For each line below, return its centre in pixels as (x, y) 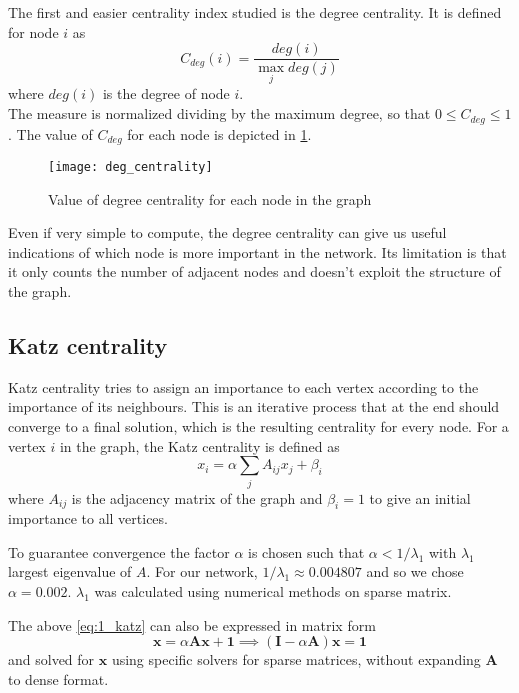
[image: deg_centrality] (130, 166)
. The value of (50, 133)
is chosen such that (306, 551)
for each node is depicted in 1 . (219, 133)
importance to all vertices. (88, 518)
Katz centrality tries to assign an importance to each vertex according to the (243, 386)
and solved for (51, 659)
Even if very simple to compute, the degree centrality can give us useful (227, 232)
